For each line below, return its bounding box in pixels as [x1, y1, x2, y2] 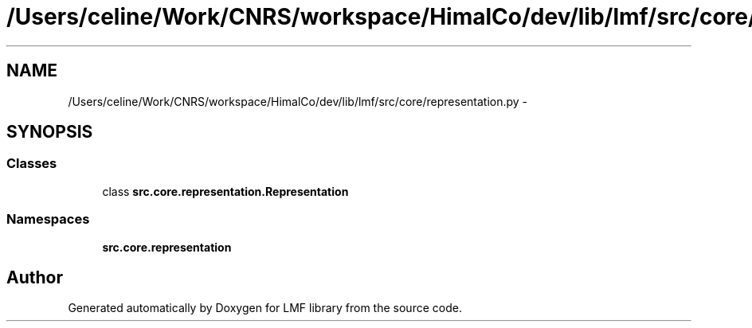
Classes [6, 155, 57, 172]
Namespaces [6, 211, 90, 228]
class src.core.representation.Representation [102, 184, 349, 198]
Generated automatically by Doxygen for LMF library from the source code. [68, 301, 462, 315]
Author [6, 267, 63, 287]
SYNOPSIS [6, 122, 93, 143]
